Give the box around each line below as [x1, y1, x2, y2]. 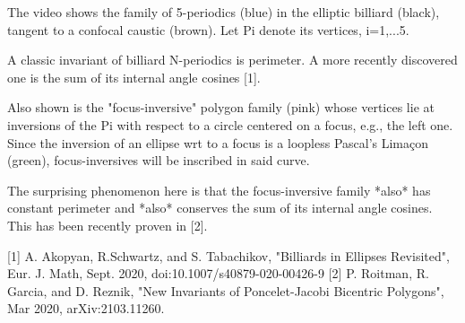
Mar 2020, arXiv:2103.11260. [7, 299, 165, 318]
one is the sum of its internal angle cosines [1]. [7, 67, 261, 86]
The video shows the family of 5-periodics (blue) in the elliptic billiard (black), [7, 3, 440, 21]
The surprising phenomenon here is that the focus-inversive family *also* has [7, 180, 431, 199]
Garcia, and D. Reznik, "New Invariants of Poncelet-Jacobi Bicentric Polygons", [7, 281, 444, 300]
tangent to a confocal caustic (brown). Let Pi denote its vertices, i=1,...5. [7, 20, 409, 39]
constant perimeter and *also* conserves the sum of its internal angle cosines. [7, 198, 433, 217]
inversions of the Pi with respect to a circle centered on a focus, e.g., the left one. [7, 115, 453, 134]
